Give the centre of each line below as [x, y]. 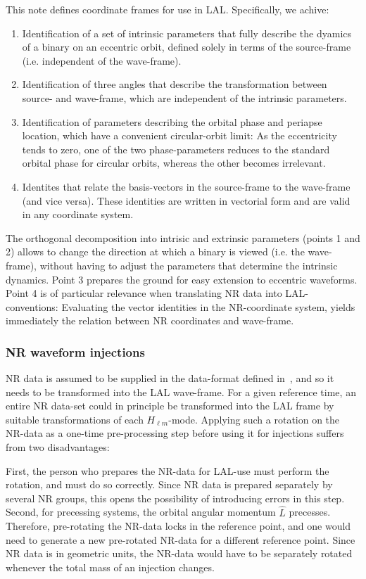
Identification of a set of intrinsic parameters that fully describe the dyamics [187, 33]
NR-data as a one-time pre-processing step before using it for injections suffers [175, 433]
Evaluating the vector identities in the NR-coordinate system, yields [208, 306]
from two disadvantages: [58, 447]
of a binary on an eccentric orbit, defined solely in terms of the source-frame [187, 47]
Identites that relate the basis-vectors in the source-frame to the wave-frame [186, 186]
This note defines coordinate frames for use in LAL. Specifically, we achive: [168, 9]
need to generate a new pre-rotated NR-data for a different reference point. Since [181, 539]
